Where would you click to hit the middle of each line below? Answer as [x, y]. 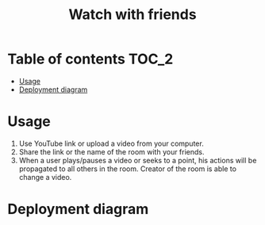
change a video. [45, 177]
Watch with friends [132, 15]
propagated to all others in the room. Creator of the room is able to [128, 169]
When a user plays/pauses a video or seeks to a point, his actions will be [138, 160]
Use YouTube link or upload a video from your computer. [111, 143]
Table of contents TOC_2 [90, 59]
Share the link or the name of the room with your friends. [111, 151]
